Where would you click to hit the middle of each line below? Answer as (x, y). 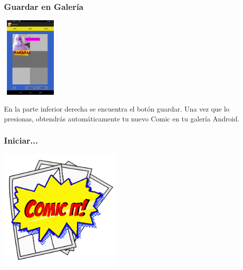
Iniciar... (21, 140)
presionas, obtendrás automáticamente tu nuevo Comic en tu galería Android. (122, 118)
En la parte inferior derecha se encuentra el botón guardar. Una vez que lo (117, 108)
